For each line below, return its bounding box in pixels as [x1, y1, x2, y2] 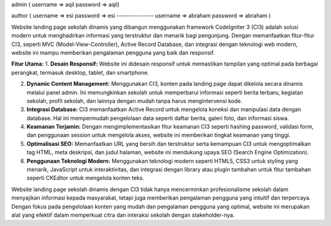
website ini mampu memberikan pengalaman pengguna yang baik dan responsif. [11, 49, 215, 56]
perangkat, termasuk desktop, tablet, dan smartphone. [11, 69, 150, 76]
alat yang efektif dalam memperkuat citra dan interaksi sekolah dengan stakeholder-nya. [11, 211, 235, 219]
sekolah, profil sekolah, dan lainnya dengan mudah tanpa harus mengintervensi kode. [26, 97, 243, 104]
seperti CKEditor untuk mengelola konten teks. [26, 175, 144, 182]
